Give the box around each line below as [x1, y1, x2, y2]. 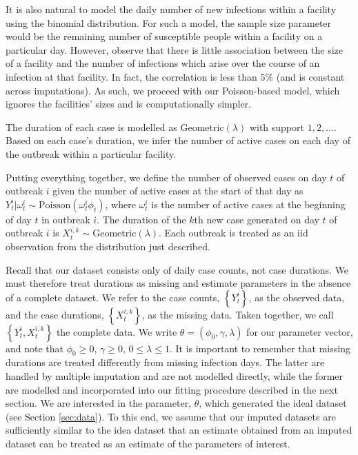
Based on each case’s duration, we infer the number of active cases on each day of [6, 133, 350, 148]
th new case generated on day [194, 212, 319, 226]
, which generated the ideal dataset [199, 396, 347, 410]
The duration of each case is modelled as [6, 119, 177, 134]
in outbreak [41, 212, 90, 226]
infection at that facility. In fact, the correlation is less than [6, 69, 257, 83]
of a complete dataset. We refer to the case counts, [6, 290, 220, 304]
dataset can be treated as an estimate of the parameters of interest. [6, 436, 290, 451]
